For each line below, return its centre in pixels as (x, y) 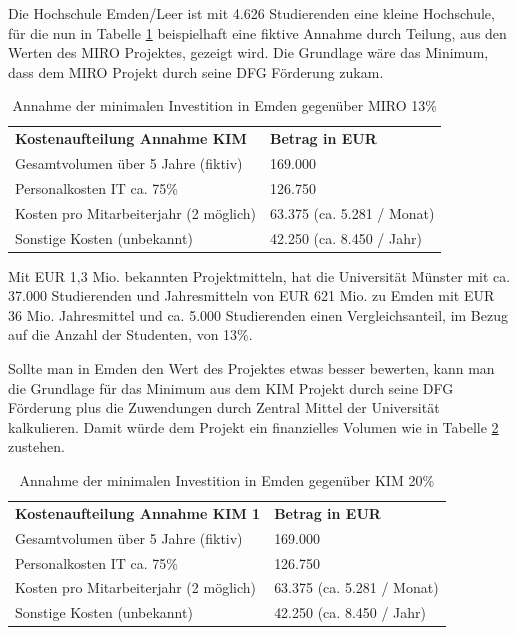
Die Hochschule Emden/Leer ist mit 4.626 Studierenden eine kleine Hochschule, (251, 13)
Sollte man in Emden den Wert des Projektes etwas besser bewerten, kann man (251, 368)
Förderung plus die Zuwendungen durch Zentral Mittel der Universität (224, 407)
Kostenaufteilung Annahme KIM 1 (138, 512)
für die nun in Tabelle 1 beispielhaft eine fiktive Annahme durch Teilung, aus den (257, 32)
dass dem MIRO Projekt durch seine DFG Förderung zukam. (196, 71)
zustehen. (36, 446)
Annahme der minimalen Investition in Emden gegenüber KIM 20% (227, 480)
